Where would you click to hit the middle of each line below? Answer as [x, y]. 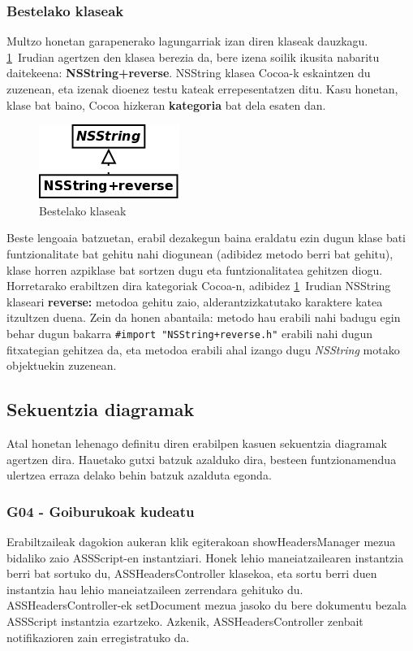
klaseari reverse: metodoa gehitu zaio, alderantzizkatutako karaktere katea [195, 301]
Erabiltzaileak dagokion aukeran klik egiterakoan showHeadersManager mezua [201, 541]
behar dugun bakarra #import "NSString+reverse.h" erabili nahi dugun [190, 333]
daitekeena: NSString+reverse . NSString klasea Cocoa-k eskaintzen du [189, 73]
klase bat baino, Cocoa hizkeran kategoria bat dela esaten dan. [166, 104]
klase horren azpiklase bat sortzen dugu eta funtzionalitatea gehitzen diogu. [195, 269]
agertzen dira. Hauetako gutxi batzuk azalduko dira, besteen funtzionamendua [202, 459]
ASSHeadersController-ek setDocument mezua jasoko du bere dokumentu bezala [206, 605]
